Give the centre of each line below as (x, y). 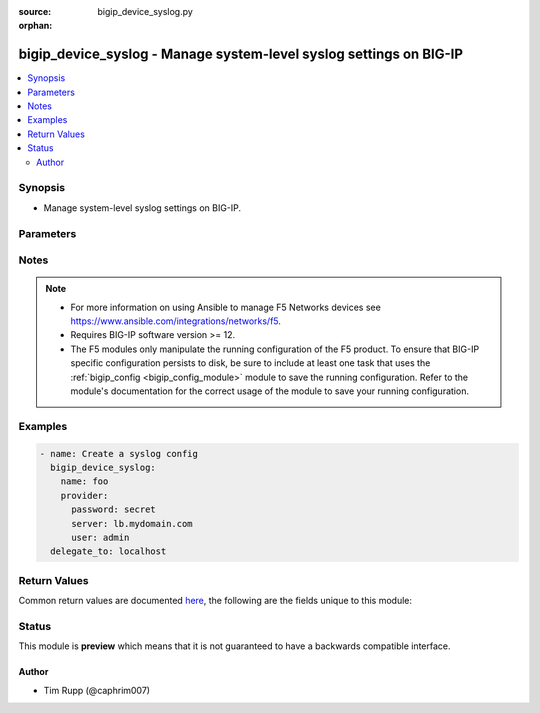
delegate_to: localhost (108, 551)
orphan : (35, 26)
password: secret (114, 509)
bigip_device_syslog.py (145, 11)
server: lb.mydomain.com (132, 523)
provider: (84, 495)
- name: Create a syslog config (119, 453)
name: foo (84, 481)
